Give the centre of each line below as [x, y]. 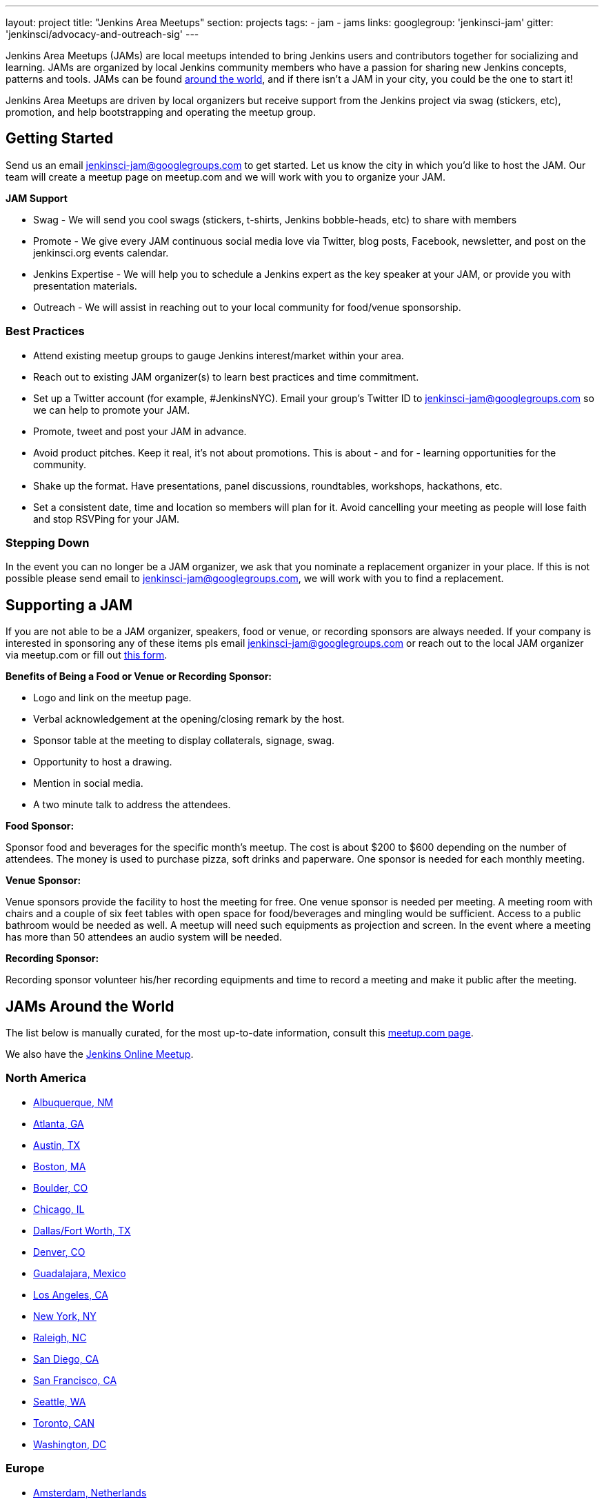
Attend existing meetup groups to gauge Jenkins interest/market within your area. [219, 355]
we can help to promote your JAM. [112, 410]
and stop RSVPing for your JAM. [107, 519]
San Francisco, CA [75, 1380]
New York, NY [65, 1316]
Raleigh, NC [60, 1337]
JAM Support [37, 198]
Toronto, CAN [64, 1423]
